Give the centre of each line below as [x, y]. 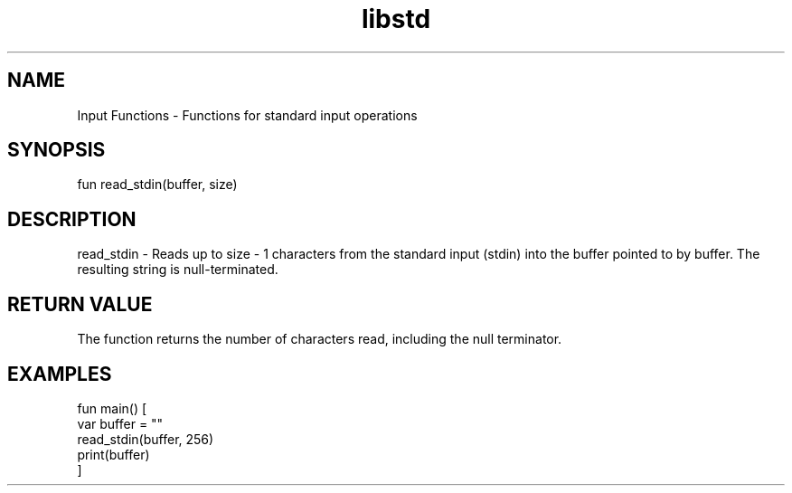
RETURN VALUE [80, 304]
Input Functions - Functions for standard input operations [247, 115]
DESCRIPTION [72, 219]
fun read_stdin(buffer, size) [157, 185]
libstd [396, 19]
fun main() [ [112, 408]
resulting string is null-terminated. [178, 270]
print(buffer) [113, 454]
